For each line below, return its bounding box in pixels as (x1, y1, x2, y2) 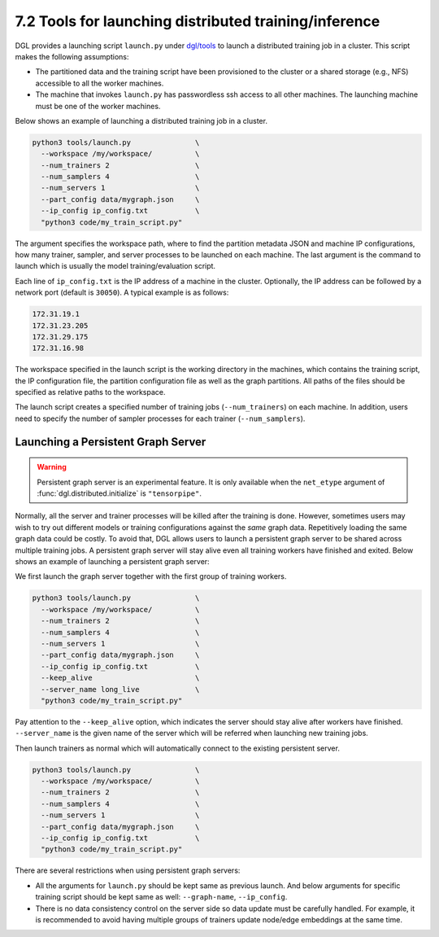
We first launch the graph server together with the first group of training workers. (15, 571, 287, 581)
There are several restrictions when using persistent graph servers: (15, 865, 241, 875)
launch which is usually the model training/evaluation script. (15, 261, 215, 271)
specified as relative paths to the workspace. (15, 387, 166, 397)
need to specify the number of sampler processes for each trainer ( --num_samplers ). (15, 414, 306, 423)
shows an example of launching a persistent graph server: (15, 557, 211, 566)
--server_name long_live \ (41, 685, 200, 694)
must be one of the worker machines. (35, 101, 161, 111)
